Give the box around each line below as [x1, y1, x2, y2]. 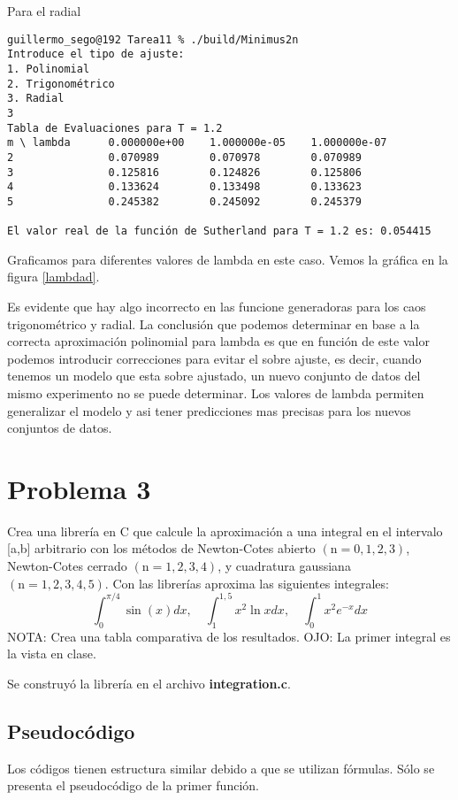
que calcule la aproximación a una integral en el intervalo [133, 521, 443, 540]
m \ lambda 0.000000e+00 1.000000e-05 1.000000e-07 [7, 136, 387, 150]
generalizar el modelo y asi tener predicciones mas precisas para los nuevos [7, 401, 411, 419]
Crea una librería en [7, 521, 117, 540]
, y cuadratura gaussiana [218, 557, 351, 575]
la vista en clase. [7, 644, 96, 663]
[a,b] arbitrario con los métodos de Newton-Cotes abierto [7, 539, 316, 558]
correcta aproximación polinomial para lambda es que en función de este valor [7, 332, 430, 350]
